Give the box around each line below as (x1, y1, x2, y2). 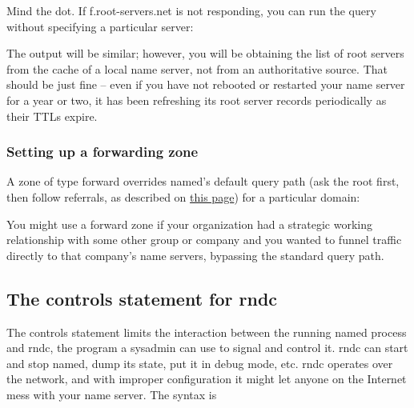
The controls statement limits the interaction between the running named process (6, 323, 407, 340)
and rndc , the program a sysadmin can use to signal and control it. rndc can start (6, 339, 408, 356)
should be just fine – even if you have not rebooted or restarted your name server (6, 76, 405, 93)
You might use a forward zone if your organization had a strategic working (6, 215, 372, 232)
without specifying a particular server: (6, 18, 194, 34)
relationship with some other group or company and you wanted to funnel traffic (6, 231, 402, 248)
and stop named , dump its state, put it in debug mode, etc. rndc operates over (6, 354, 393, 371)
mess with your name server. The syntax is (6, 386, 217, 402)
